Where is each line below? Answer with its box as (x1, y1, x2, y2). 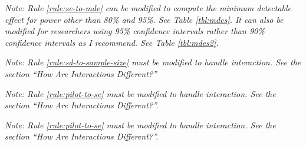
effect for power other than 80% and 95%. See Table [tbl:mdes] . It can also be (5, 13, 284, 25)
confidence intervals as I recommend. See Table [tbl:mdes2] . (5, 36, 219, 48)
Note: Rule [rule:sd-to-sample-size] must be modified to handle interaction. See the (5, 56, 301, 68)
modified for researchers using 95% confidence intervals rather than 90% (5, 25, 265, 37)
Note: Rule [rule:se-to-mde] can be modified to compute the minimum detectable (5, 2, 291, 14)
